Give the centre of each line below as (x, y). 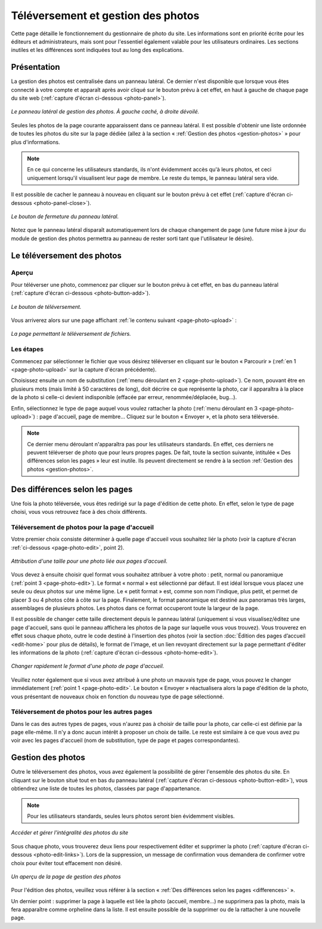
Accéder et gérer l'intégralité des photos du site (69, 833)
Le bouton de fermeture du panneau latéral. (65, 216)
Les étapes (27, 349)
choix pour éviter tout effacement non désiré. (66, 863)
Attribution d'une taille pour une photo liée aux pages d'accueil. (89, 561)
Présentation (35, 67)
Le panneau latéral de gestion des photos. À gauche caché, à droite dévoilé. (105, 112)
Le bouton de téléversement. (46, 306)
